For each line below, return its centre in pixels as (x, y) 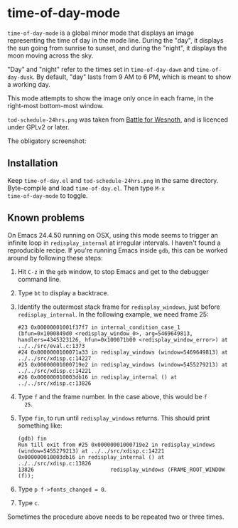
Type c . (28, 502)
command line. (39, 279)
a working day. (29, 84)
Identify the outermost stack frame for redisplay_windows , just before (119, 307)
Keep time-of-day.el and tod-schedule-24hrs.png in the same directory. (113, 180)
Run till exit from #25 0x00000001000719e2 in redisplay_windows (116, 445)
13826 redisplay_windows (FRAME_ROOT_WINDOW (121, 470)
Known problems (46, 218)
